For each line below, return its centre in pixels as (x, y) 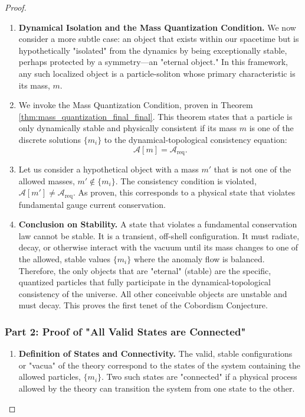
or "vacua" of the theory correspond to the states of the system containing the (160, 365)
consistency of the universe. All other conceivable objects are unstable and (153, 293)
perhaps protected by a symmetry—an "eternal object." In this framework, (153, 62)
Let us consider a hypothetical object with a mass (109, 169)
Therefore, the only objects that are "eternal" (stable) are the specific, (145, 270)
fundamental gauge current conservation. (92, 204)
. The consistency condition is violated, (186, 180)
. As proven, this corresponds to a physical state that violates (184, 192)
